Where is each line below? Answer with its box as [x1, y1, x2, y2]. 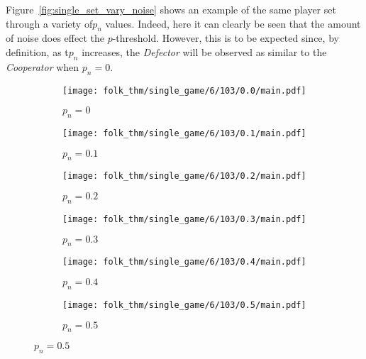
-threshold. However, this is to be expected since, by [112, 31, 339, 45]
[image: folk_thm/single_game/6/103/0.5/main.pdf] [62, 299, 306, 310]
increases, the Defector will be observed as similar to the [82, 44, 327, 59]
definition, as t [6, 44, 69, 59]
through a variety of [6, 16, 93, 31]
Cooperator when [6, 59, 79, 74]
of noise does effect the [6, 31, 104, 45]
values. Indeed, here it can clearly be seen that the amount [105, 16, 361, 31]
